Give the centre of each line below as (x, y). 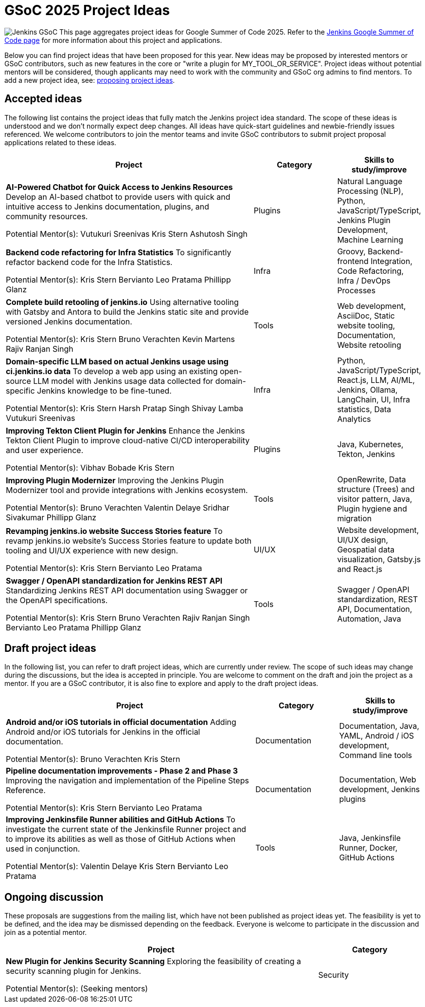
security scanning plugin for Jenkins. (74, 971)
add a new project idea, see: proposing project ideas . (90, 80)
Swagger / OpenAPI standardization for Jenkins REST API (114, 580)
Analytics (354, 419)
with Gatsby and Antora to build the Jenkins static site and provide (127, 312)
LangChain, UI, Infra (374, 399)
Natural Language (370, 181)
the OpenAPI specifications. (57, 600)
